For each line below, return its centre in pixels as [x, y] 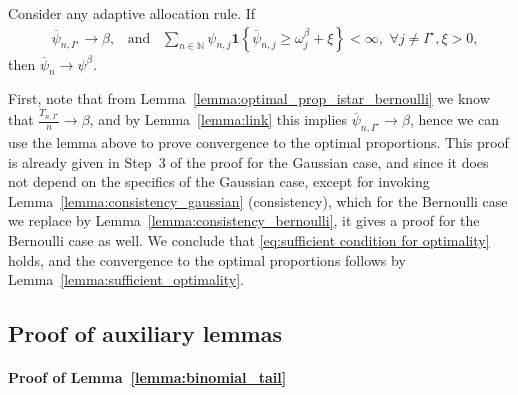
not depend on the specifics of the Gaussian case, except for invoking [219, 181]
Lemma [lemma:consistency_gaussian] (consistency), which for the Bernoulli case [258, 200]
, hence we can [454, 119]
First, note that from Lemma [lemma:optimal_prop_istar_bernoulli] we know [249, 98]
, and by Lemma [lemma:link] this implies [218, 119]
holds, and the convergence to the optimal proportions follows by [207, 259]
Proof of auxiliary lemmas [145, 333]
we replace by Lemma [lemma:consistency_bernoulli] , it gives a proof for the [244, 220]
